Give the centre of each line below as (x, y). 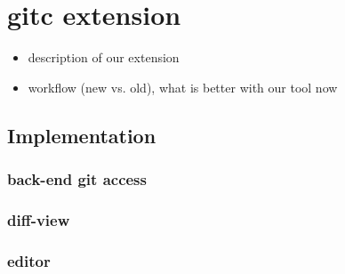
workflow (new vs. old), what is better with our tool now (183, 87)
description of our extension (104, 57)
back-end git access (77, 179)
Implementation (82, 135)
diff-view (39, 219)
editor (29, 260)
